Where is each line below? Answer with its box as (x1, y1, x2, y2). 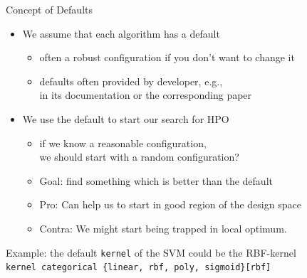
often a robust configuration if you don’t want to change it (39, 50, 295, 65)
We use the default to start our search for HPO (22, 111, 229, 126)
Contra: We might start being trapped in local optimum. (39, 220, 287, 235)
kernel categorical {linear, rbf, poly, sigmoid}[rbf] (6, 262, 271, 273)
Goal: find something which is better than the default (39, 173, 273, 188)
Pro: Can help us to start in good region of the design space (39, 197, 301, 212)
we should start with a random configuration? (39, 149, 239, 164)
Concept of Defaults (6, 2, 93, 16)
